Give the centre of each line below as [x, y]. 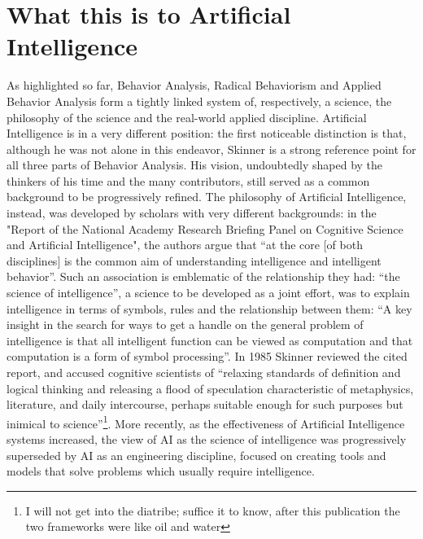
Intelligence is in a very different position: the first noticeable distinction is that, [207, 133]
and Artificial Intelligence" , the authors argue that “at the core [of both [185, 245]
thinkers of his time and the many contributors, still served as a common [188, 180]
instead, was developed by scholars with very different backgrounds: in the [192, 213]
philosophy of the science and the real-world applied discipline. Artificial [187, 117]
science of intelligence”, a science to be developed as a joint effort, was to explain [208, 293]
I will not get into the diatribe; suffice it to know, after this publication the [213, 510]
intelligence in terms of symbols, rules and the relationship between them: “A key [209, 308]
